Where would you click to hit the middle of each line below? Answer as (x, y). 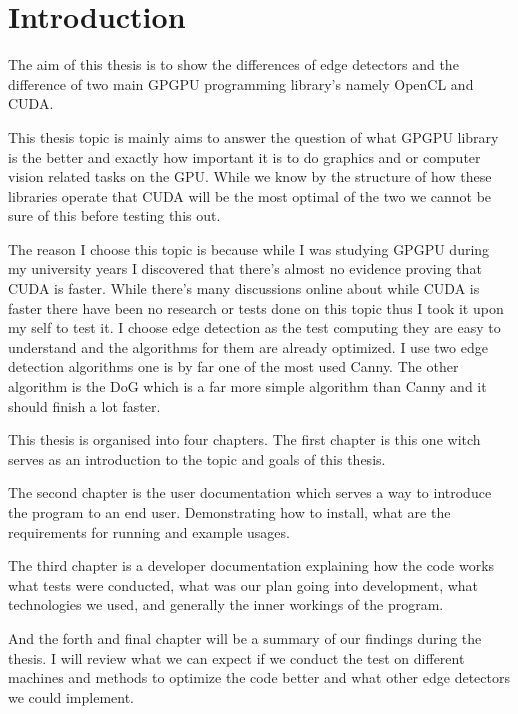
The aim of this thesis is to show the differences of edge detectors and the (233, 64)
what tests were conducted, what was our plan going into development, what (243, 584)
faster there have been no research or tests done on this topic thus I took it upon (256, 307)
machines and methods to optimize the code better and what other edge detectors (259, 677)
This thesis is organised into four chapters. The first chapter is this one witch (244, 439)
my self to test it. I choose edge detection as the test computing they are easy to (254, 327)
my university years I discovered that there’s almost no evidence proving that (245, 268)
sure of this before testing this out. (114, 215)
